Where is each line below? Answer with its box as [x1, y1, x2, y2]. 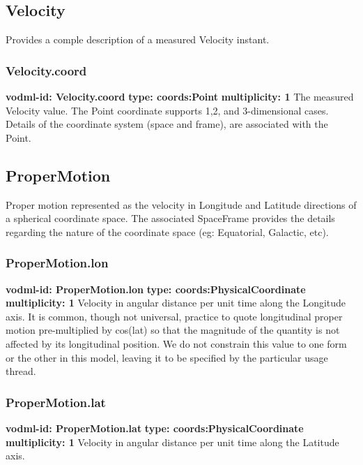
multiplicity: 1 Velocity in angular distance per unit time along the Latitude [6, 434, 339, 449]
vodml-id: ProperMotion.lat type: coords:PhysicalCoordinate [6, 420, 304, 435]
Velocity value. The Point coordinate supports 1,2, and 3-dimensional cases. [6, 103, 329, 117]
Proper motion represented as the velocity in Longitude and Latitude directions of [6, 197, 357, 212]
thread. [6, 364, 36, 378]
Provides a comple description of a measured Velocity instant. [6, 32, 270, 47]
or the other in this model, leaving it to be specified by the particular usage [6, 350, 328, 364]
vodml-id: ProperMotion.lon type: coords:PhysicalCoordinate [6, 281, 306, 296]
